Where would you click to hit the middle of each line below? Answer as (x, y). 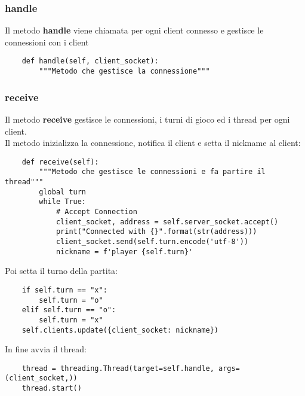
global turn (63, 192)
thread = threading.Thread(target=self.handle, (118, 368)
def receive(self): (60, 162)
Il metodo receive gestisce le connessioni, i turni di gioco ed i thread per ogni (147, 119)
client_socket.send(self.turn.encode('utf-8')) (152, 241)
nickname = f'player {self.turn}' (124, 252)
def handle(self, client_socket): (90, 61)
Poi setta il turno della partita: (61, 271)
